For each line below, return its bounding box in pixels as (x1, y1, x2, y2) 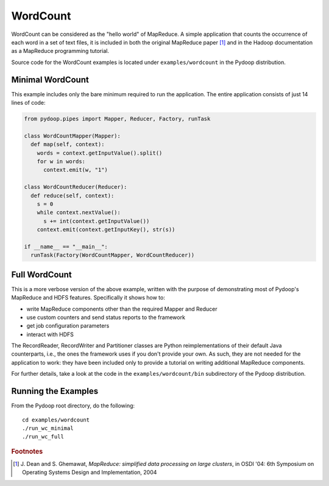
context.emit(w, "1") (43, 166, 108, 174)
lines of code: (11, 99, 46, 107)
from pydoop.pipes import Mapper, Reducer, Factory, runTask (24, 116, 211, 122)
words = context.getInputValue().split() (37, 149, 163, 157)
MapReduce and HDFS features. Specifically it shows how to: (11, 294, 166, 301)
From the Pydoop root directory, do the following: (11, 402, 135, 409)
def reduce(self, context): (30, 192, 115, 199)
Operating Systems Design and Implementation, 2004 (22, 469, 157, 476)
